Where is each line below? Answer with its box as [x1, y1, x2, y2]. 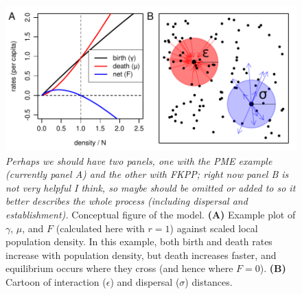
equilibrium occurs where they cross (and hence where [5, 261, 233, 275]
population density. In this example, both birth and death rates [5, 234, 272, 249]
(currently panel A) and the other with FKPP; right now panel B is [5, 167, 289, 181]
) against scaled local [170, 220, 258, 235]
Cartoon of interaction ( [5, 274, 106, 289]
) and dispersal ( [110, 274, 180, 289]
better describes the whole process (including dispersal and [5, 194, 248, 208]
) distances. [185, 274, 233, 289]
